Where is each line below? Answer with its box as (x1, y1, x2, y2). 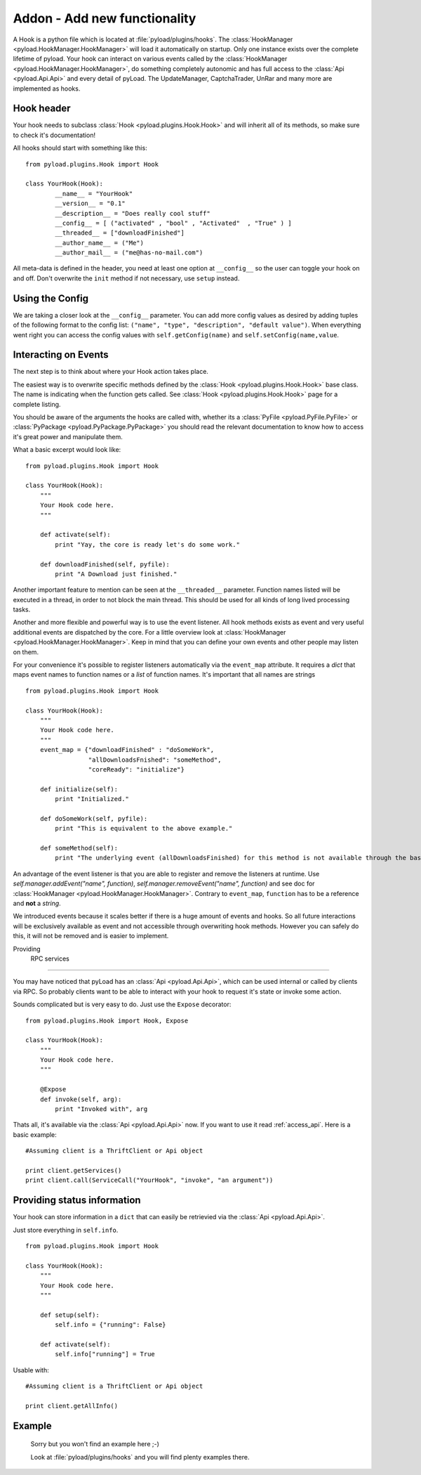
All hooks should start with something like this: (13, 144, 147, 152)
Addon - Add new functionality (13, 11, 196, 26)
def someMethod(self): (39, 844, 119, 852)
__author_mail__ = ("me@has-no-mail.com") (55, 249, 203, 256)
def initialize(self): (39, 785, 119, 793)
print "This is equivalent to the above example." (55, 824, 233, 833)
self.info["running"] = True (55, 1350, 156, 1358)
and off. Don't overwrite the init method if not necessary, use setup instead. (13, 274, 240, 282)
